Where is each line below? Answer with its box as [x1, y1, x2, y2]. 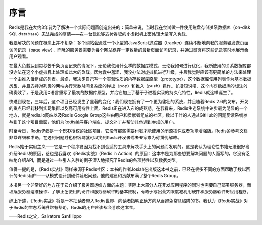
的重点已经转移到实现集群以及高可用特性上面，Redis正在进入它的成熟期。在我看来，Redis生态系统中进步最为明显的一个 [9, 105, 248, 111]
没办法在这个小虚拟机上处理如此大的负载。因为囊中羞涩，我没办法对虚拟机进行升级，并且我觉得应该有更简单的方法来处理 [9, 69, 251, 75]
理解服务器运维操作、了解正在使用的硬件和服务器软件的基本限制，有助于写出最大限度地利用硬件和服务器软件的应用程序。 [9, 189, 251, 194]
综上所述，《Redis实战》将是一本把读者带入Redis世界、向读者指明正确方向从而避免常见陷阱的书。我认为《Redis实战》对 [9, 197, 248, 204]
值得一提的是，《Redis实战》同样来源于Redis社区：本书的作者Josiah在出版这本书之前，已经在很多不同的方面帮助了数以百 [9, 166, 250, 172]
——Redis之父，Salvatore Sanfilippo [9, 213, 82, 219]
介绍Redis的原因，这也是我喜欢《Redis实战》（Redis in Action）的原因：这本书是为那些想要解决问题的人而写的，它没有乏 [9, 151, 250, 156]
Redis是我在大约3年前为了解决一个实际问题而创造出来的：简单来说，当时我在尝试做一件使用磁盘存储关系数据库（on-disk [9, 24, 251, 30]
